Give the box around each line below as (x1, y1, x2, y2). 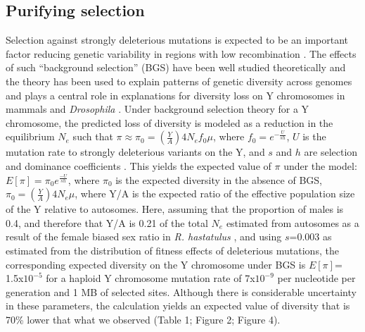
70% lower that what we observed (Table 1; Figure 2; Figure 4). (6, 312, 281, 326)
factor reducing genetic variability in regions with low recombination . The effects (6, 46, 357, 61)
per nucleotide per (277, 271, 356, 285)
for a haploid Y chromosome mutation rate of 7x (46, 271, 255, 285)
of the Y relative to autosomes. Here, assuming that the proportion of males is (6, 202, 344, 216)
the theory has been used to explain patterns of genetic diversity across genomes (6, 73, 352, 88)
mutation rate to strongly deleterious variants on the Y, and (6, 145, 265, 159)
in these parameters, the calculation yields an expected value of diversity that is (6, 298, 350, 313)
